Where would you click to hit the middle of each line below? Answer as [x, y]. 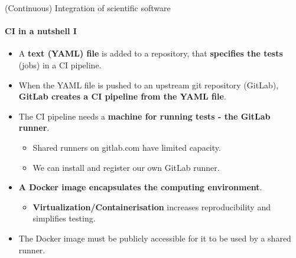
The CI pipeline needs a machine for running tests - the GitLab [144, 116]
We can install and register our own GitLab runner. [126, 167]
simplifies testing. [64, 218]
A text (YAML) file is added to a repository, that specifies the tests [151, 53]
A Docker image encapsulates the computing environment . [140, 187]
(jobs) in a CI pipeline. [60, 64]
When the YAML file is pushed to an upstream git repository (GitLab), [149, 85]
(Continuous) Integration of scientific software [88, 8]
